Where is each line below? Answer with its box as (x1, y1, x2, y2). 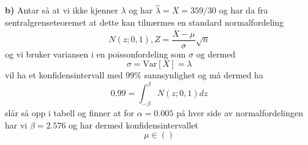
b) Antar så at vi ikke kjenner (5, 4, 118, 17)
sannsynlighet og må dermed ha (144, 69, 263, 81)
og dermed (196, 47, 236, 60)
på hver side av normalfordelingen (176, 106, 304, 119)
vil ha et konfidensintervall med (5, 69, 123, 81)
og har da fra (219, 4, 268, 17)
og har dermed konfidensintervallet (69, 118, 198, 131)
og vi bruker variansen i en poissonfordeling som (5, 47, 186, 60)
